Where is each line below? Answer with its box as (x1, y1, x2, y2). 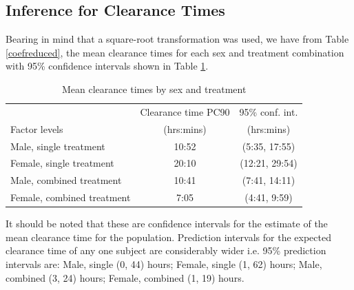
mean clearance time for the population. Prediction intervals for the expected (6, 229, 331, 244)
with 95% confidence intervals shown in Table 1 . (6, 59, 209, 73)
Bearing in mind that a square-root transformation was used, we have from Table (6, 32, 349, 46)
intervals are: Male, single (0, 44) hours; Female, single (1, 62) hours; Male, (6, 256, 322, 271)
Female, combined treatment (10, 190, 131, 205)
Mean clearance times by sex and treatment (62, 81, 247, 96)
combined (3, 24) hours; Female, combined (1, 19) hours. (6, 270, 244, 284)
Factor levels (10, 121, 63, 136)
